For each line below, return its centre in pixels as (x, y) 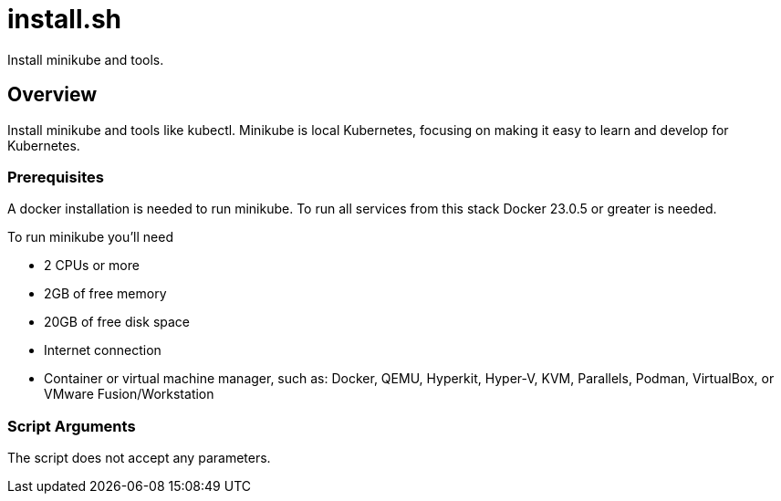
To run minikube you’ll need (90, 237)
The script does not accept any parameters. (139, 458)
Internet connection (103, 350)
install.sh (64, 19)
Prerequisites (56, 177)
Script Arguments (72, 426)
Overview (52, 95)
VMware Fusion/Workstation (129, 394)
